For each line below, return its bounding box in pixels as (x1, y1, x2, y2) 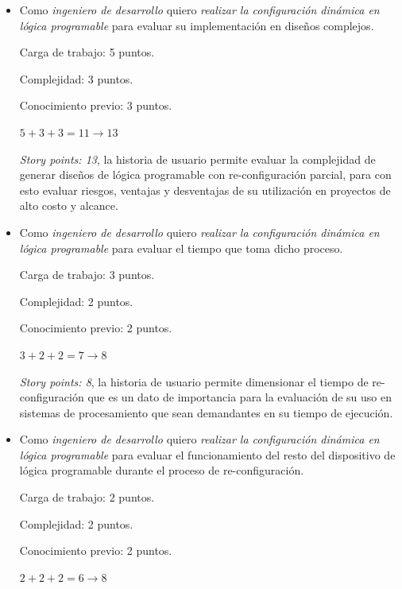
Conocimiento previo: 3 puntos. (19, 97, 172, 114)
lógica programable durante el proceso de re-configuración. (19, 462, 304, 479)
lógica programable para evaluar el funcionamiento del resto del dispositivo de (19, 446, 396, 463)
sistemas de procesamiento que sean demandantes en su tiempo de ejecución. (19, 404, 393, 420)
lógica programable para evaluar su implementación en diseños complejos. (19, 17, 374, 33)
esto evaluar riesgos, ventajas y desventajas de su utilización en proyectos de (19, 181, 391, 198)
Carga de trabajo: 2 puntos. (19, 489, 155, 506)
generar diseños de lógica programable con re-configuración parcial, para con (19, 166, 392, 183)
